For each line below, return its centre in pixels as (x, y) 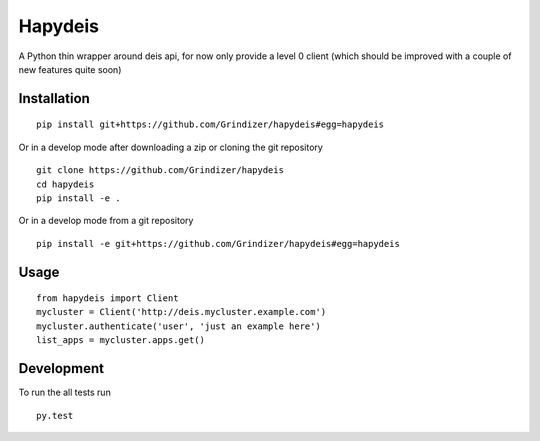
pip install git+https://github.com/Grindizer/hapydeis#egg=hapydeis (210, 124)
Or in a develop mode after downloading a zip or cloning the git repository (171, 147)
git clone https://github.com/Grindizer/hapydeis (160, 170)
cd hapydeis (65, 184)
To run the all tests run (65, 392)
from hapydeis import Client (107, 298)
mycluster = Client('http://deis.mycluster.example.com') (181, 312)
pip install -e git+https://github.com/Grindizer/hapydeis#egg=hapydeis (218, 243)
